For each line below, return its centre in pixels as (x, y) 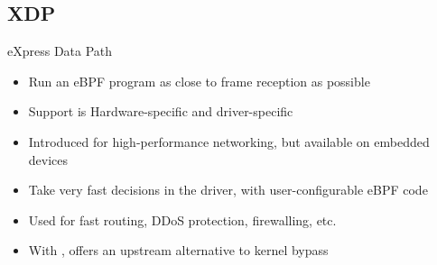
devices (48, 159)
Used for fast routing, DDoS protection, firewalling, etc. (182, 219)
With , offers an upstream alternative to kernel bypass (178, 250)
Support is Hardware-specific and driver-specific (161, 111)
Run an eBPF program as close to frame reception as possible (199, 81)
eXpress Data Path (60, 51)
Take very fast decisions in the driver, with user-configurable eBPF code (228, 190)
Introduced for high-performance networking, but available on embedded (229, 141)
